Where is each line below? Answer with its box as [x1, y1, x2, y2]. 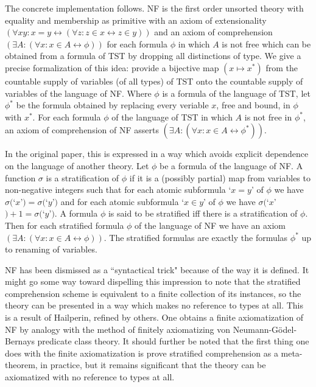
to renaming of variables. [5, 243, 97, 256]
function [5, 171, 36, 184]
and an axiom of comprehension [154, 26, 273, 38]
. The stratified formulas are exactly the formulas [104, 231, 288, 243]
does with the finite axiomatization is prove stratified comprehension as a [5, 346, 278, 359]
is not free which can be [222, 37, 311, 50]
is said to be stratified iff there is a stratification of [108, 207, 298, 220]
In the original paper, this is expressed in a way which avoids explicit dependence [5, 147, 309, 160]
